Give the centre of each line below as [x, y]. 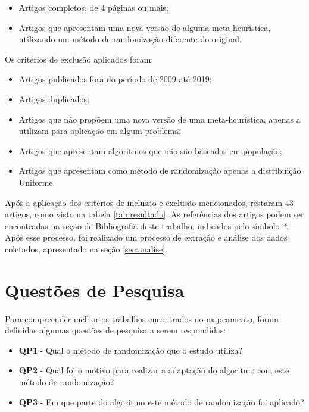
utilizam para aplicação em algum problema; [100, 131]
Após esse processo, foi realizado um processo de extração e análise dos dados [146, 237]
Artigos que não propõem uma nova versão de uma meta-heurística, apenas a [160, 119]
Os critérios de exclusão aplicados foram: [79, 59]
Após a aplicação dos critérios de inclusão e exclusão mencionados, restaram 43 [149, 202]
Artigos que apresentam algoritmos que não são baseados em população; [150, 150]
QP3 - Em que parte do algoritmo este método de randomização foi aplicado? [161, 402]
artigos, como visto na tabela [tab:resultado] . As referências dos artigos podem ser [154, 214]
